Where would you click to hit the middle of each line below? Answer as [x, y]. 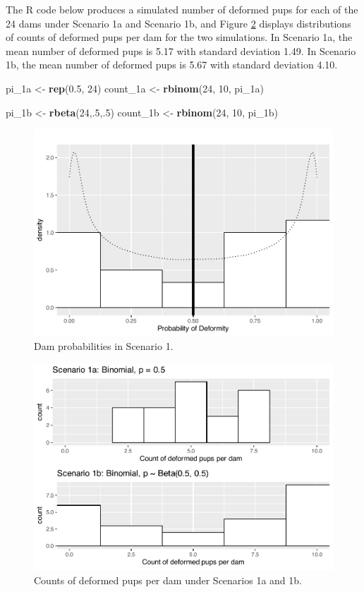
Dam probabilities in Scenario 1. [104, 346]
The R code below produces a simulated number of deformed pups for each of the [182, 9]
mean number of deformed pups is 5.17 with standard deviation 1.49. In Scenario [181, 50]
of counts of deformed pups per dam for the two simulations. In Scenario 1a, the [179, 37]
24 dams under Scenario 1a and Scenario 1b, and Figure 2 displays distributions [178, 23]
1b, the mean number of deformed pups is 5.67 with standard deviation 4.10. [172, 65]
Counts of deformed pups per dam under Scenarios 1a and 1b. [168, 580]
